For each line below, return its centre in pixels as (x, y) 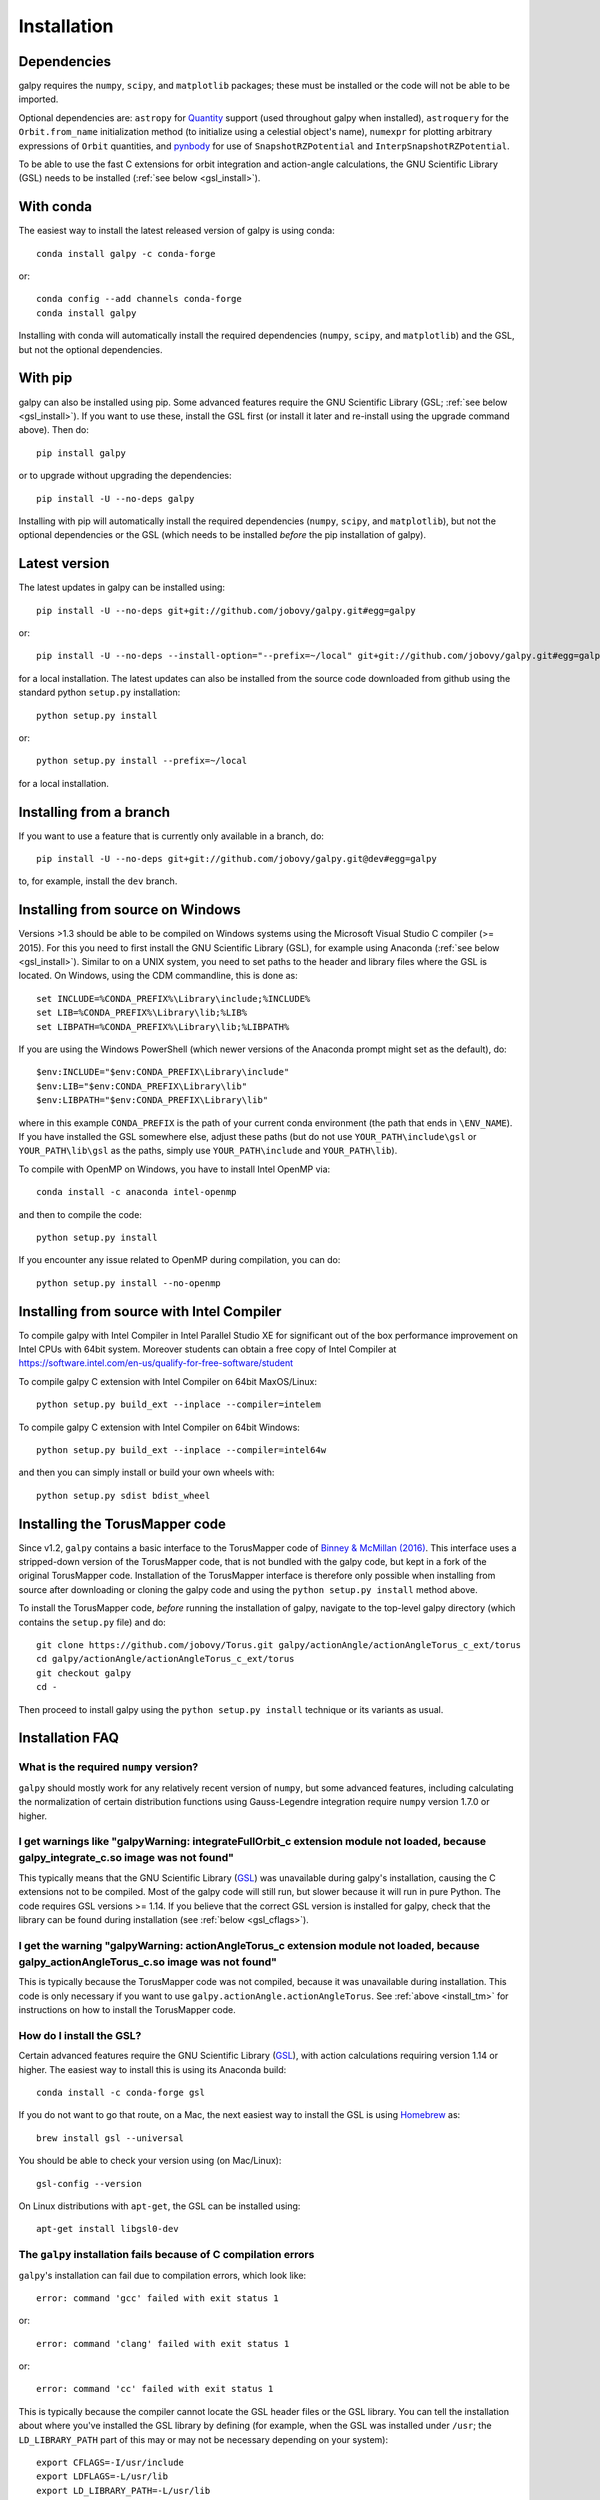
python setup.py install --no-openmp (129, 1283)
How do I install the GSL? (80, 2035)
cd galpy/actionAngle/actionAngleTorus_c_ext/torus (165, 1659)
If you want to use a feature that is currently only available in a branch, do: (171, 836)
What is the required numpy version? (108, 1767)
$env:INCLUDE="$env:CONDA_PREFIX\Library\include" (163, 1072)
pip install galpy (81, 453)
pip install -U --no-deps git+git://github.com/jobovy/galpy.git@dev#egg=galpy (236, 859)
